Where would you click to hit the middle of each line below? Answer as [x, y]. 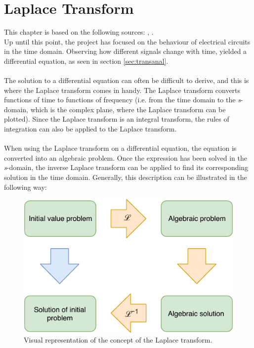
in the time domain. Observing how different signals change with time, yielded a [126, 51]
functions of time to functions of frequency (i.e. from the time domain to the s [122, 100]
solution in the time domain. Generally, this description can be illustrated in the [126, 177]
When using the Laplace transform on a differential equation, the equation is [120, 148]
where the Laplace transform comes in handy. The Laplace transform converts [122, 90]
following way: [25, 187]
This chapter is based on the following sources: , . [79, 32]
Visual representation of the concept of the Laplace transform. [118, 339]
